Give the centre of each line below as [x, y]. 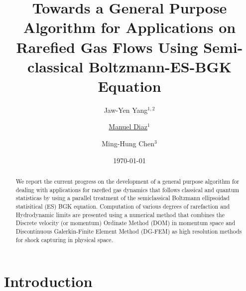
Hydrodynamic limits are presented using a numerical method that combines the [120, 214]
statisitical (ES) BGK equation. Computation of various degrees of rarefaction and [123, 206]
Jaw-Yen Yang [126, 110]
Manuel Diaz [128, 127]
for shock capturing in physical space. [64, 239]
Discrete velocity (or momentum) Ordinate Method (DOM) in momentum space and [125, 223]
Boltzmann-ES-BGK [160, 66]
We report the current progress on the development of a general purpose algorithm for [127, 181]
